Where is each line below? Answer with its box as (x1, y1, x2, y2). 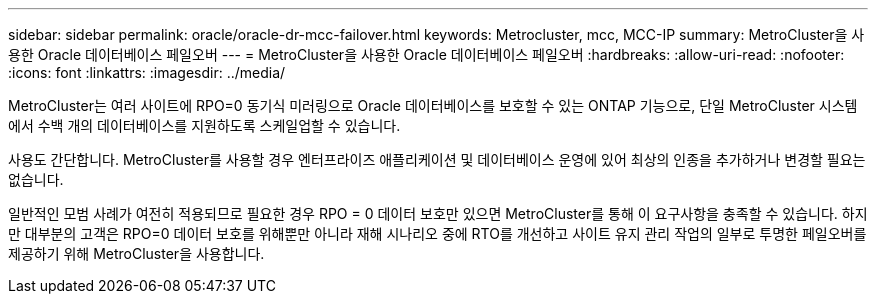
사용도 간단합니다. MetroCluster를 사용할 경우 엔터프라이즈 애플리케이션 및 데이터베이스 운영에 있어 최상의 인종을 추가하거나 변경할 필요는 (8, 151, 866, 168)
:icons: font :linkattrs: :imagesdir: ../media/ (8, 64, 286, 81)
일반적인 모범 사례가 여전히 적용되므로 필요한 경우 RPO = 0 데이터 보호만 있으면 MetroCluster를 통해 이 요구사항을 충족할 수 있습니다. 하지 (8, 205, 868, 222)
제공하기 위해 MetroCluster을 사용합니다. (8, 245, 265, 262)
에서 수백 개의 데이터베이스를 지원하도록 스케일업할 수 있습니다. (8, 117, 401, 134)
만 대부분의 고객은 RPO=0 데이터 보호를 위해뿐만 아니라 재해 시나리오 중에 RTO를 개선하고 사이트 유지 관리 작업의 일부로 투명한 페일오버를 (8, 225, 867, 242)
